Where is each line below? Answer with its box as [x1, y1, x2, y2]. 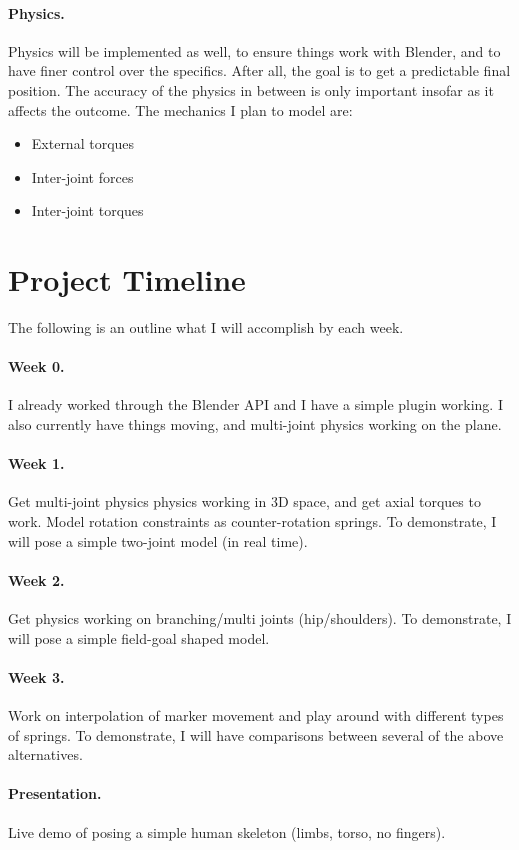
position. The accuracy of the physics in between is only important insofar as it [8, 79, 494, 100]
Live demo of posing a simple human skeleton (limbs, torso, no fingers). [8, 821, 446, 842]
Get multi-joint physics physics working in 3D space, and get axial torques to [8, 491, 481, 512]
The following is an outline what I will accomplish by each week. [8, 317, 404, 338]
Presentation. [8, 783, 102, 804]
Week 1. [8, 453, 65, 474]
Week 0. [8, 356, 65, 377]
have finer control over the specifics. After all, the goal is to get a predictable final [8, 60, 511, 81]
